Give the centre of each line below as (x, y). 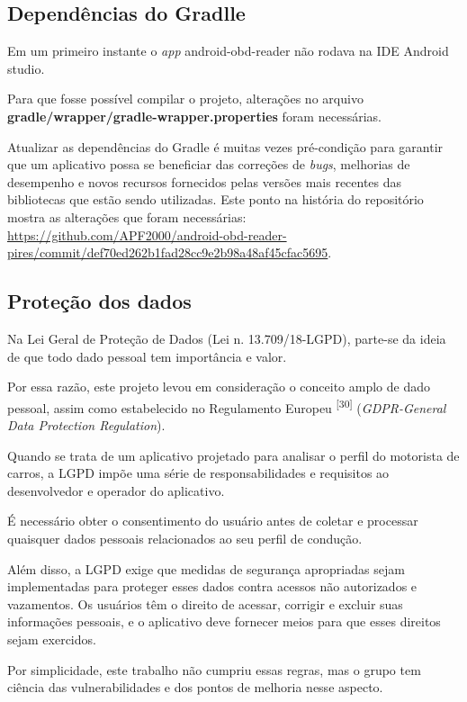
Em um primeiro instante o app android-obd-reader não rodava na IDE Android (228, 51)
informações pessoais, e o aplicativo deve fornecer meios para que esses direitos (224, 621)
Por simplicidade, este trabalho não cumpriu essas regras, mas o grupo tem (214, 669)
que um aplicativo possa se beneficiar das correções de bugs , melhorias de (209, 164)
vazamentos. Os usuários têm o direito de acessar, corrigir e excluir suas (205, 603)
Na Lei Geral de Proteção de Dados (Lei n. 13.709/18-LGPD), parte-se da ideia (227, 338)
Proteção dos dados (99, 301)
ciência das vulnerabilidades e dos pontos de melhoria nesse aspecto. (195, 687)
